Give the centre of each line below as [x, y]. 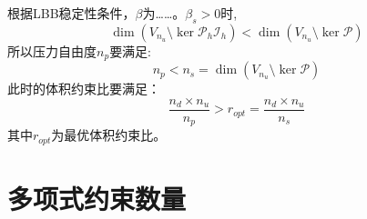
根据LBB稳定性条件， [71, 13]
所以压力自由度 [52, 50]
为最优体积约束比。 [109, 135]
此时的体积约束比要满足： [84, 89]
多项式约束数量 [97, 198]
